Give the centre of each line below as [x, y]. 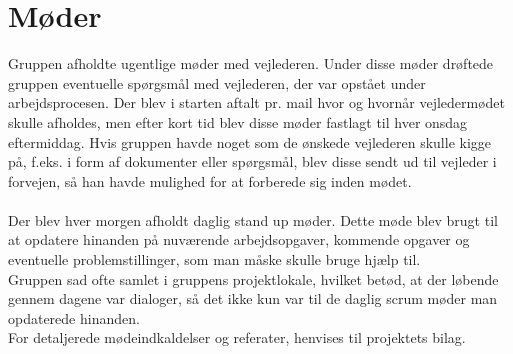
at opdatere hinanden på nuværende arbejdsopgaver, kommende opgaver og [239, 239]
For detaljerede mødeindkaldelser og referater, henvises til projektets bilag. [237, 337]
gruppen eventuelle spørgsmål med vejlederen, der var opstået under [217, 82]
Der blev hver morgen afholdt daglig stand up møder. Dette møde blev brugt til [253, 219]
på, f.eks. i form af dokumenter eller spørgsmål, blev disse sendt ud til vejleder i [252, 161]
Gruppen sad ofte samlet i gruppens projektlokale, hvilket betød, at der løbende [253, 278]
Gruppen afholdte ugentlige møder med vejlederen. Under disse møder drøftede [251, 63]
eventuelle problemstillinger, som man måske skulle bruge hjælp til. [214, 259]
